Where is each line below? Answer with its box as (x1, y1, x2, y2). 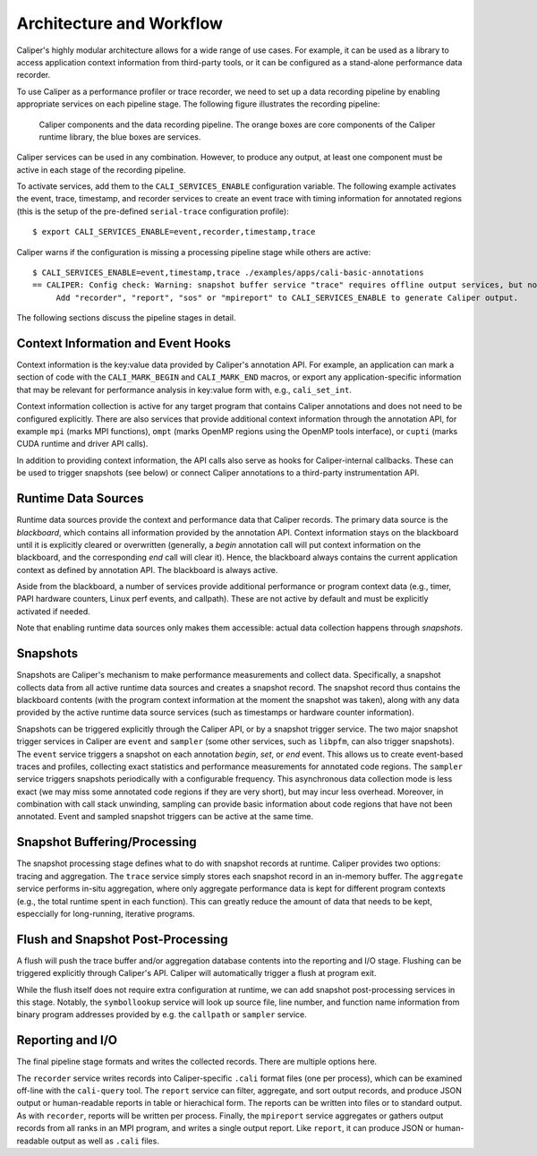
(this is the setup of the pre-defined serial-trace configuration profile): (16, 206, 290, 217)
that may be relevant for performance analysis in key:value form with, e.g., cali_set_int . (16, 384, 353, 395)
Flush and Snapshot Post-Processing (16, 931, 228, 946)
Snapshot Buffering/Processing (16, 835, 197, 850)
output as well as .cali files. (50, 1135, 160, 1146)
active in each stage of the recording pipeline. (16, 164, 186, 175)
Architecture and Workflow (16, 13, 224, 33)
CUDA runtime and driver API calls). (16, 439, 149, 450)
